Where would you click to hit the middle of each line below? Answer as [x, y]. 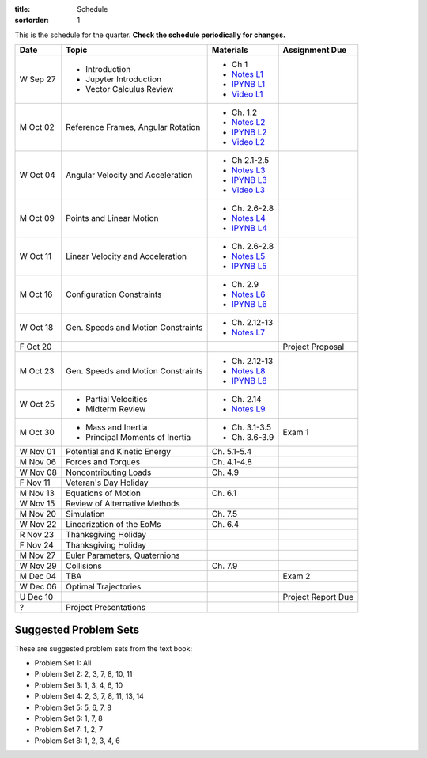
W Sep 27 [38, 79]
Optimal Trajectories [104, 587]
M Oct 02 [37, 127]
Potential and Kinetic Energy [119, 452]
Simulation [85, 514]
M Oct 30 [37, 433]
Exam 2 [297, 576]
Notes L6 [248, 294]
